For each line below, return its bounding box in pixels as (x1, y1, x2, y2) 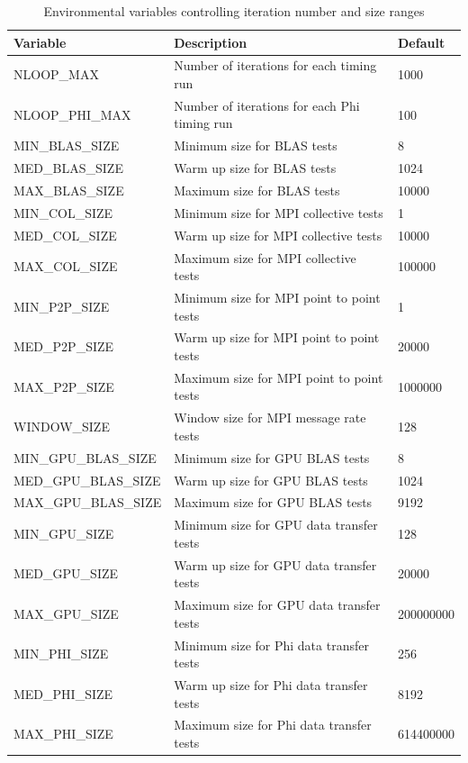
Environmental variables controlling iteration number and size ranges (43, 2, 425, 20)
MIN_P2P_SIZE (13, 296, 110, 315)
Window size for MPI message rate (174, 408, 366, 427)
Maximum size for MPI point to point (174, 368, 383, 386)
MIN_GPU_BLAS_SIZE (13, 448, 157, 467)
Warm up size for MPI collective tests (174, 225, 382, 244)
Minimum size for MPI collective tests (174, 203, 383, 222)
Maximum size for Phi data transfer (174, 715, 372, 734)
